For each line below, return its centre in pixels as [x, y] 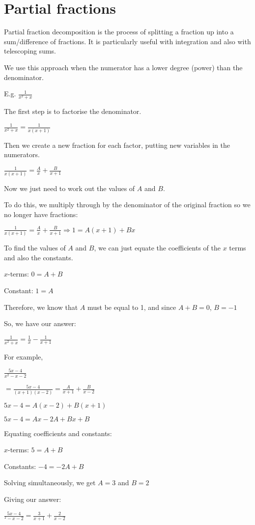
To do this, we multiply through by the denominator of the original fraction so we [127, 205]
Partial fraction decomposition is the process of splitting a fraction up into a [119, 32]
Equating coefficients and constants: [58, 433]
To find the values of [35, 248]
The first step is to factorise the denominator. [73, 111]
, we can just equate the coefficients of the [157, 248]
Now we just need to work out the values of [70, 188]
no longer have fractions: [41, 214]
